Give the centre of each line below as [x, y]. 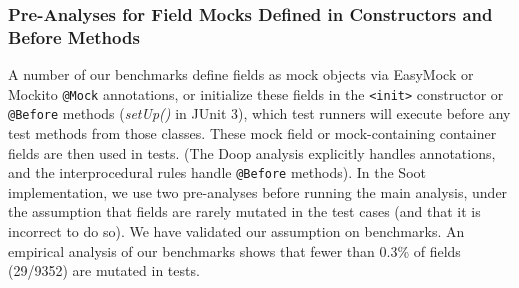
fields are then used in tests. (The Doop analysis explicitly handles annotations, [252, 152]
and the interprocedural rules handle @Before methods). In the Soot [217, 172]
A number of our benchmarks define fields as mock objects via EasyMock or [241, 74]
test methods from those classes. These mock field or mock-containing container [252, 133]
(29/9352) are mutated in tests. [104, 270]
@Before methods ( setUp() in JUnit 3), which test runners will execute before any [259, 113]
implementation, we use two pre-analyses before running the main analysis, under [258, 191]
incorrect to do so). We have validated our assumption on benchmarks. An [236, 231]
